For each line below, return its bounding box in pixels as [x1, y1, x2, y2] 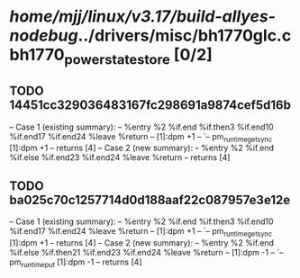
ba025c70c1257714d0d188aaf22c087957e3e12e [9, 192, 291, 208]
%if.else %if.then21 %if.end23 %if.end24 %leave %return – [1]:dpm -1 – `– [9, 247, 284, 257]
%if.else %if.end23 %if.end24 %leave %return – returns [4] [9, 152, 231, 163]
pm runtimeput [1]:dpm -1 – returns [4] [9, 256, 142, 269]
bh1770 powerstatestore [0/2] [9, 45, 214, 68]
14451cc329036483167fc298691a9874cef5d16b [9, 97, 291, 113]
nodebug [9, 25, 78, 46]
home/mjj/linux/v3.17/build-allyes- [9, 6, 277, 27]
